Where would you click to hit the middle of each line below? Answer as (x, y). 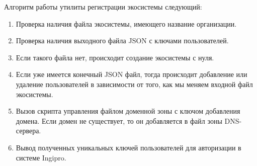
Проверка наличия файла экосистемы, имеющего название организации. (126, 23)
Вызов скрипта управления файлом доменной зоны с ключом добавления (128, 111)
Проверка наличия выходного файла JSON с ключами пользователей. (122, 40)
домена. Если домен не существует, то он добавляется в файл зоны (119, 120)
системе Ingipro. (41, 157)
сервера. (28, 131)
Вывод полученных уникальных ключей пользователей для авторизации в (128, 147)
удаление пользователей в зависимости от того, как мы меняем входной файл (134, 84)
